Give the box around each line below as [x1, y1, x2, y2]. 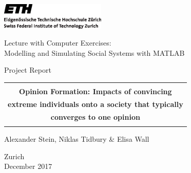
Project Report [4, 64, 51, 75]
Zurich [4, 150, 25, 161]
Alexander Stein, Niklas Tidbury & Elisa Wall [4, 134, 149, 144]
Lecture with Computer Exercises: [4, 37, 111, 48]
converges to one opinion [50, 111, 140, 122]
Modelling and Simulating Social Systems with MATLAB [4, 47, 185, 58]
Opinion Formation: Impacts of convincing [19, 86, 172, 96]
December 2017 [4, 161, 52, 171]
